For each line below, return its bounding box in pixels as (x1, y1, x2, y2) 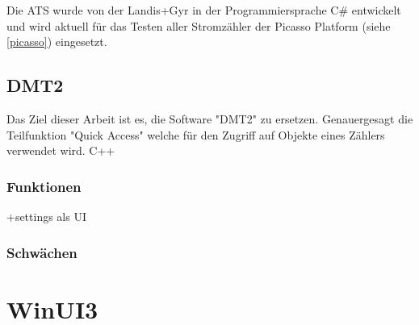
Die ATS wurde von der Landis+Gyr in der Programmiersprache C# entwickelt (6, 2, 401, 18)
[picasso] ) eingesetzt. (6, 33, 107, 50)
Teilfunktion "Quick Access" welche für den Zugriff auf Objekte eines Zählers (6, 126, 385, 143)
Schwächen (6, 242, 78, 262)
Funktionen (6, 176, 82, 196)
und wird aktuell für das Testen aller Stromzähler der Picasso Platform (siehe (6, 17, 391, 34)
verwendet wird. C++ (6, 142, 115, 159)
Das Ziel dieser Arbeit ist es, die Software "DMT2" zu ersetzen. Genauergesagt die (6, 110, 413, 127)
